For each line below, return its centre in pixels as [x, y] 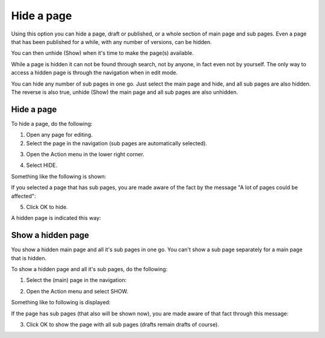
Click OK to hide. [47, 207]
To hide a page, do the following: [52, 124]
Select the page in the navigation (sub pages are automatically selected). [117, 143]
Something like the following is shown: [59, 176]
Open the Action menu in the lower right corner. [85, 154]
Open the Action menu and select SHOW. [77, 291]
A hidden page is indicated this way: [56, 218]
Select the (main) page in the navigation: [76, 280]
